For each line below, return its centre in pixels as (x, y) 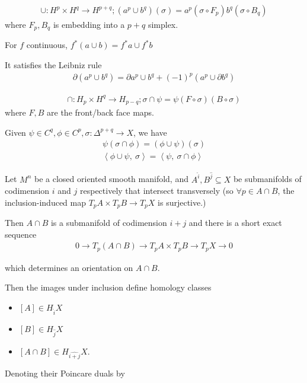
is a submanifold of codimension (109, 223)
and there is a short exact (235, 223)
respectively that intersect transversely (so (157, 191)
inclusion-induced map (45, 202)
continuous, (47, 45)
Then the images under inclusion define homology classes (108, 287)
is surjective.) (182, 202)
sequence (21, 234)
